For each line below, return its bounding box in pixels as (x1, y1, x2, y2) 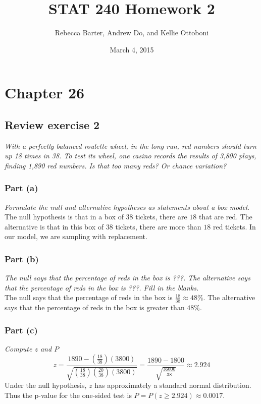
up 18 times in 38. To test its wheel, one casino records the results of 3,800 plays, (5, 150, 256, 161)
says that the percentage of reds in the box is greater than (5, 302, 185, 313)
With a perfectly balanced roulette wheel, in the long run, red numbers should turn (5, 140, 256, 151)
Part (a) (5, 182, 38, 194)
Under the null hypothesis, (5, 380, 87, 390)
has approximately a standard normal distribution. (94, 380, 251, 390)
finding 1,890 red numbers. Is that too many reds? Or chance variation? (5, 160, 227, 170)
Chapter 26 (5, 82, 85, 103)
